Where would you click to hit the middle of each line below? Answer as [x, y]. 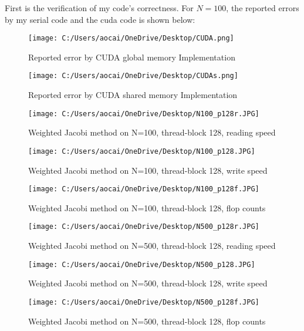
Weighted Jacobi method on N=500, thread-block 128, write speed [148, 283]
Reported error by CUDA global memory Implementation [132, 57]
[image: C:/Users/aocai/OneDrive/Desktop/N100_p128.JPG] [142, 151]
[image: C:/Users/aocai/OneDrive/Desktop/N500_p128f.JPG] [144, 302]
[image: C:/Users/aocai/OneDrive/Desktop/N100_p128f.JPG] [144, 189]
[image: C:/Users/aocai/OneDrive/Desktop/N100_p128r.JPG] [144, 114]
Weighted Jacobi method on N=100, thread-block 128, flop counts [147, 207]
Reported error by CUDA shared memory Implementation [133, 95]
